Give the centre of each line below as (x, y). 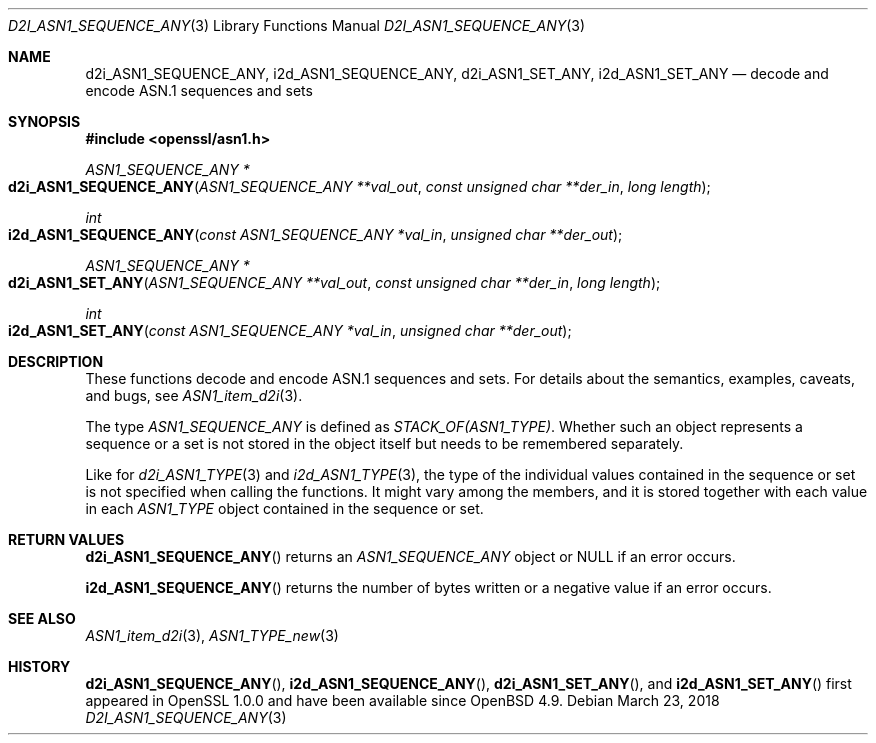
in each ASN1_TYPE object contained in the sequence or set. (284, 508)
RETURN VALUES (66, 539)
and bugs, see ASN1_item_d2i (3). (194, 395)
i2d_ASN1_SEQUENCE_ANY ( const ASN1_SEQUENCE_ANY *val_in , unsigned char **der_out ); (315, 234)
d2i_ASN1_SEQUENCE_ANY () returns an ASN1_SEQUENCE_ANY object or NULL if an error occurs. (410, 556)
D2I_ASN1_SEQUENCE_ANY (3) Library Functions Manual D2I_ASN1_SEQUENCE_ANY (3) (297, 25)
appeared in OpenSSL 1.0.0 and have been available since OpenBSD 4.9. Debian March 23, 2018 (402, 700)
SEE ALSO (42, 618)
